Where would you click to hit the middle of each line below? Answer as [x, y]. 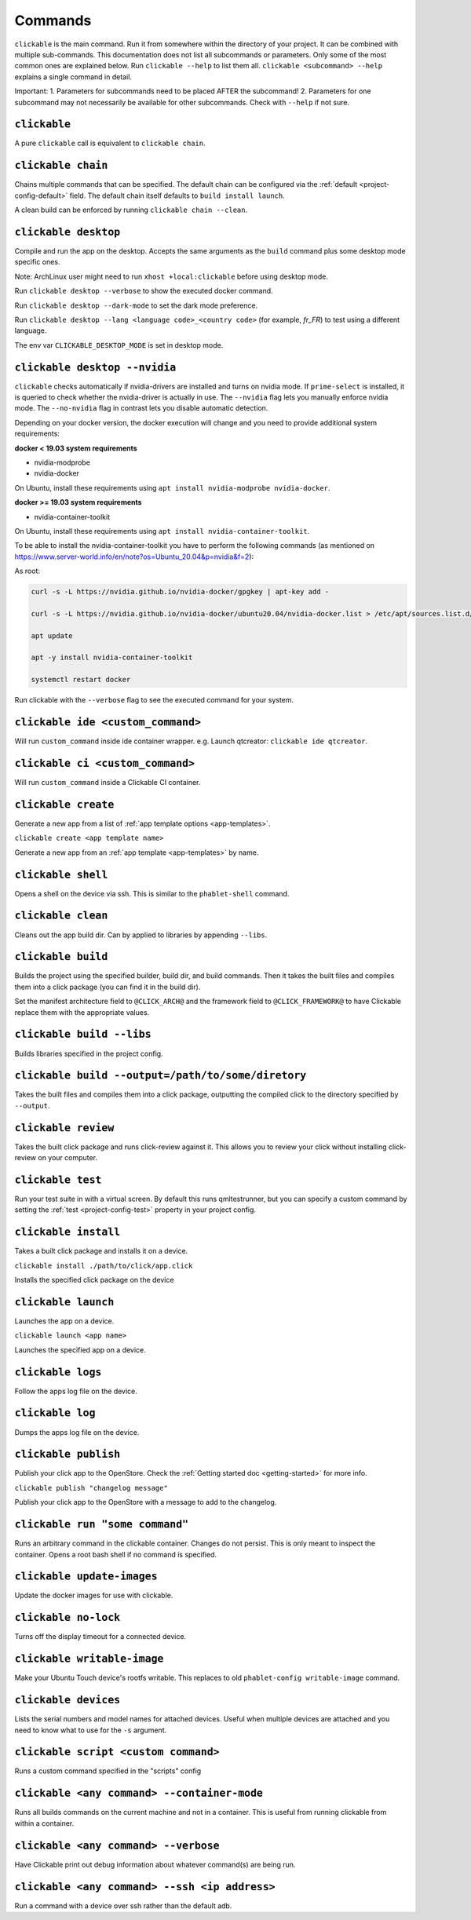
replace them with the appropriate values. [82, 1012]
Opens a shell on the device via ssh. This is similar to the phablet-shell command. [152, 893]
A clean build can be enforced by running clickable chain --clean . [131, 210]
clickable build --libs [83, 1035]
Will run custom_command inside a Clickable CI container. [108, 783]
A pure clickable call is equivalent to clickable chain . [110, 143]
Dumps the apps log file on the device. [77, 1432]
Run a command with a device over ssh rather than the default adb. [123, 1905]
